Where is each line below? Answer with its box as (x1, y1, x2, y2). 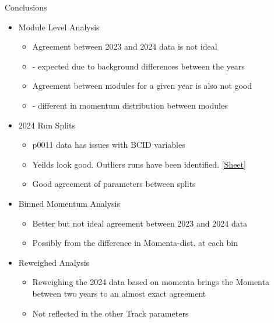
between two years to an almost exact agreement (32, 287, 206, 299)
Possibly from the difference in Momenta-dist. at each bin (32, 237, 238, 249)
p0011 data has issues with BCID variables (32, 138, 185, 151)
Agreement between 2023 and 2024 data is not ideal (32, 40, 217, 53)
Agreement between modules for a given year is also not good (32, 79, 252, 92)
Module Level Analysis (18, 20, 100, 33)
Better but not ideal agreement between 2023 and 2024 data (32, 217, 248, 229)
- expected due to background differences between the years (32, 60, 245, 72)
